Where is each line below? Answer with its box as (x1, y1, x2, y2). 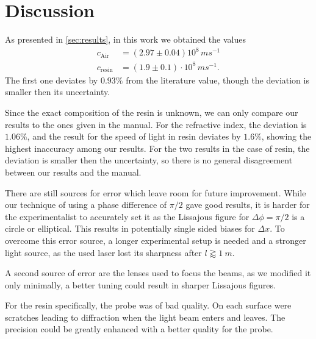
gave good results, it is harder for (185, 198, 310, 211)
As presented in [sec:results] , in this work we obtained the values (5, 33, 246, 46)
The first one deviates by (5, 73, 98, 86)
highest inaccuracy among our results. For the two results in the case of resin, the (5, 141, 310, 154)
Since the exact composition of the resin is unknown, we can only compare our (5, 105, 298, 118)
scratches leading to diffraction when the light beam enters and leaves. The (5, 310, 285, 323)
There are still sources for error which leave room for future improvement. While (5, 186, 306, 199)
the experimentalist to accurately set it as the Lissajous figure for (5, 210, 250, 223)
